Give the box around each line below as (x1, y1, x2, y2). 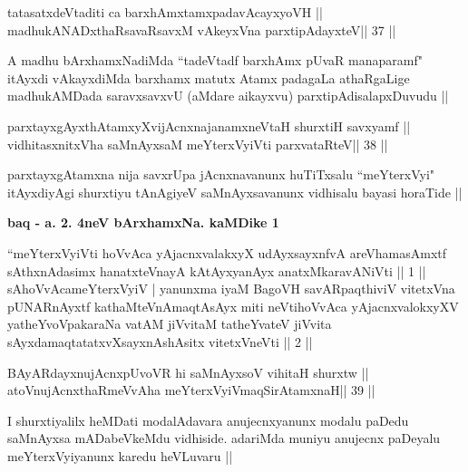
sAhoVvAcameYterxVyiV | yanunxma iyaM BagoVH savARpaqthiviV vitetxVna (7, 279, 455, 298)
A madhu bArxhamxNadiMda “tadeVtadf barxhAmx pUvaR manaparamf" (7, 51, 423, 70)
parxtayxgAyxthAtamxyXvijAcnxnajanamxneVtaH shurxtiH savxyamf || (7, 116, 411, 135)
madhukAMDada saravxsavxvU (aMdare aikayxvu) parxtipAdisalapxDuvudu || (7, 86, 449, 105)
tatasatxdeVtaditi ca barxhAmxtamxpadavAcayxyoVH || (7, 3, 323, 21)
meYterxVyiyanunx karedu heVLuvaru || (7, 446, 233, 465)
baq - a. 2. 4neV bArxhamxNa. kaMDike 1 (7, 213, 279, 232)
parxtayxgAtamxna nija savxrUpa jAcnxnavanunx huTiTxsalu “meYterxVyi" (7, 165, 435, 184)
